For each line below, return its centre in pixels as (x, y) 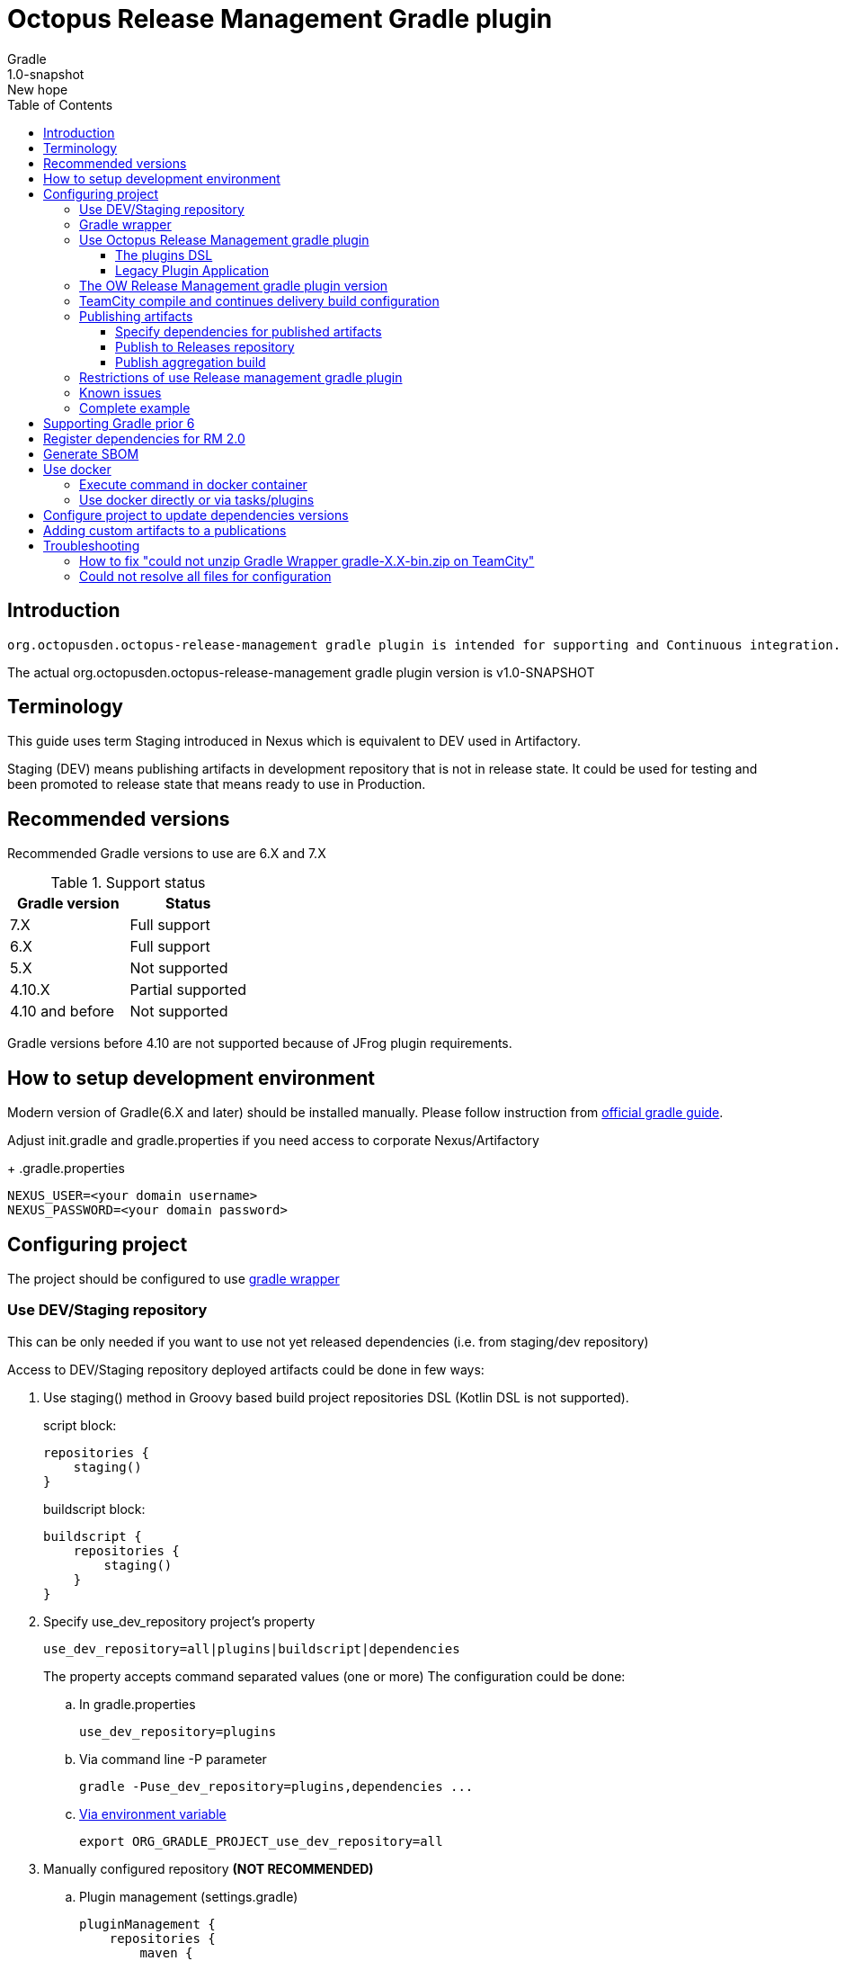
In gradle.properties (138, 1704)
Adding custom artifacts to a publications (165, 530)
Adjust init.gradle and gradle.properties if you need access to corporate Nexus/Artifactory (273, 1141)
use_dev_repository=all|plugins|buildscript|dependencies (252, 1648)
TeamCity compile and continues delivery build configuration (259, 300)
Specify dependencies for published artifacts (249, 331)
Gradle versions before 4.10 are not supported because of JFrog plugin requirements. (260, 1043)
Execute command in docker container (193, 484)
